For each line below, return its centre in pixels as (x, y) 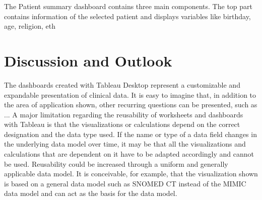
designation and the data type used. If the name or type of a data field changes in (130, 134)
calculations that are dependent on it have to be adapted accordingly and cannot (129, 154)
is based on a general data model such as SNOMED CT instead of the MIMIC (125, 183)
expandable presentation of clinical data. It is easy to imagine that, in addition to (130, 94)
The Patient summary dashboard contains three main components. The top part (128, 6)
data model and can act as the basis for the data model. (91, 193)
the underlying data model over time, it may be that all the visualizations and (125, 144)
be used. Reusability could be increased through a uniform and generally (116, 163)
